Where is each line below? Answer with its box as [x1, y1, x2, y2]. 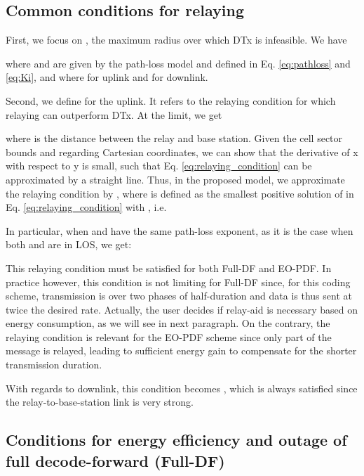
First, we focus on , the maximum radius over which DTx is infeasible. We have [6, 32, 347, 47]
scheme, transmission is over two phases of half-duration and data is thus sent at [6, 288, 352, 303]
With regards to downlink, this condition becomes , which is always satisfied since [6, 380, 358, 395]
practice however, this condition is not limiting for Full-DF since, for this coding [6, 274, 351, 289]
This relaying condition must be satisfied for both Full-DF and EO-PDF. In [6, 260, 332, 275]
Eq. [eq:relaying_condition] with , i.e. [6, 200, 167, 214]
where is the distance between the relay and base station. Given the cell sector [6, 131, 343, 146]
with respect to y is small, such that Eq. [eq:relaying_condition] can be [6, 158, 312, 173]
